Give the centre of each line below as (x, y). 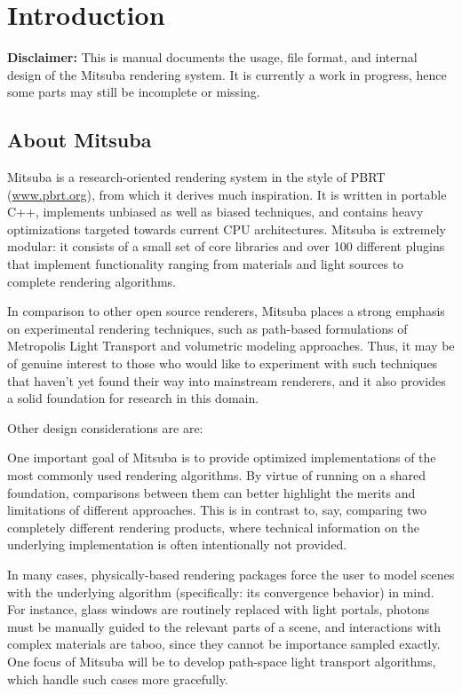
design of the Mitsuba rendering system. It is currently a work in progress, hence (227, 74)
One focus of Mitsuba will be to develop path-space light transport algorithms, (222, 661)
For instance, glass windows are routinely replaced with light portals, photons (219, 609)
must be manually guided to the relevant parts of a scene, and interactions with (224, 626)
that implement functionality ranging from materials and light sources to (206, 264)
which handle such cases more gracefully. (118, 678)
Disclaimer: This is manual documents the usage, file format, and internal (212, 57)
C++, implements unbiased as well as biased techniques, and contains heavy (215, 212)
